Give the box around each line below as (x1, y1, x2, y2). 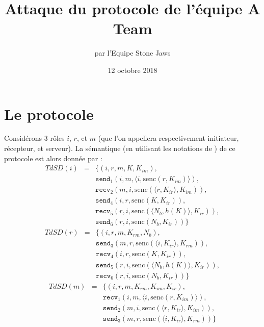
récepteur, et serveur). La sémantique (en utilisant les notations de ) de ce (4, 143, 235, 154)
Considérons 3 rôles (4, 133, 65, 143)
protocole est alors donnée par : (4, 153, 102, 163)
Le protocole (4, 103, 94, 124)
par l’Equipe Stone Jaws (94, 47, 171, 58)
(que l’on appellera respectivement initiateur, (98, 133, 239, 143)
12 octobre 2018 (108, 64, 157, 75)
